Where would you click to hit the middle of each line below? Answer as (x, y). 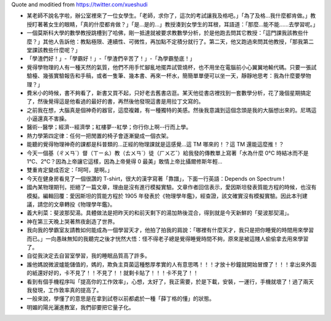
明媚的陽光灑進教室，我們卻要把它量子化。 (80, 307)
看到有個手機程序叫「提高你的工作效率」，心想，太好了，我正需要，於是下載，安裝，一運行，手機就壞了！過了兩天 (170, 281)
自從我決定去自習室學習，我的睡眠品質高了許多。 (88, 256)
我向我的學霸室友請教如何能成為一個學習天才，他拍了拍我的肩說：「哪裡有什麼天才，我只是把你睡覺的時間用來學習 (170, 230)
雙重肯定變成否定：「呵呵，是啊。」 (70, 170)
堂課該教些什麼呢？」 (54, 50)
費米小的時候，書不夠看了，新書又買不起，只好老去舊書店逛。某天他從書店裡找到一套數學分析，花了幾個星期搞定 (169, 93)
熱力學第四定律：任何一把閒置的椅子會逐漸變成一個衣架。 (99, 135)
